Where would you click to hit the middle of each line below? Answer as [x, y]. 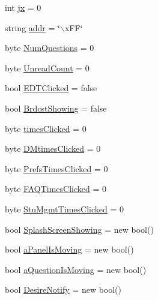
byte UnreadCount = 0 [47, 67]
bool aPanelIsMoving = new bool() [69, 249]
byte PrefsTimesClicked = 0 [56, 168]
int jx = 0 [23, 7]
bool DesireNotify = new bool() [63, 289]
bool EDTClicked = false [51, 88]
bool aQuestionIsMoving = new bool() [76, 269]
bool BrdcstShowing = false [56, 108]
